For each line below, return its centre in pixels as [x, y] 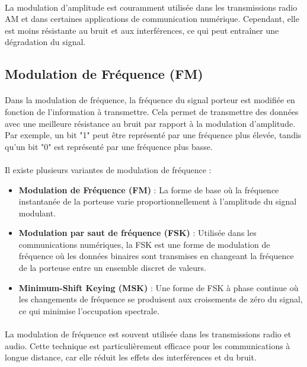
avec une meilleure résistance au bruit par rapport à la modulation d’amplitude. [150, 123]
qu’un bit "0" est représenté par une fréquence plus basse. [109, 146]
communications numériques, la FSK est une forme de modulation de [144, 244]
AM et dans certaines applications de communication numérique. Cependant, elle [152, 19]
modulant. [37, 213]
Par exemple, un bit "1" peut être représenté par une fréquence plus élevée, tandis [153, 135]
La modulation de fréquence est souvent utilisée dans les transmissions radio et [148, 334]
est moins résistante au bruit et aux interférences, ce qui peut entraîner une [142, 30]
